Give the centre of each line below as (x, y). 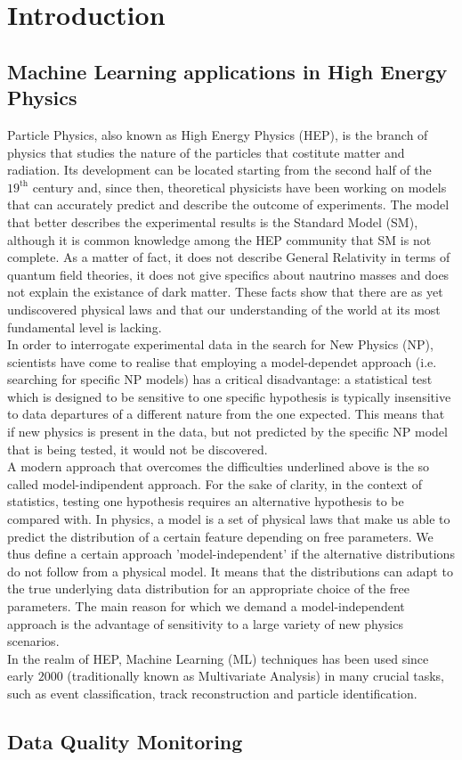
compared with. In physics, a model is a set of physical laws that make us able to (229, 519)
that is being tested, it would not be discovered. (138, 449)
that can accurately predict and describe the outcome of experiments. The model (228, 204)
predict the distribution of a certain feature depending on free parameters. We (220, 536)
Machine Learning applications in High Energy (227, 71)
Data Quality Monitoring (125, 741)
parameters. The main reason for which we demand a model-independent (206, 606)
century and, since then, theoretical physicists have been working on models (239, 187)
